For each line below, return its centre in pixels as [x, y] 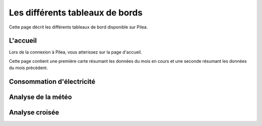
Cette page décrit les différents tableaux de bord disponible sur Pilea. [78, 27]
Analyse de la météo [41, 97]
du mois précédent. [28, 68]
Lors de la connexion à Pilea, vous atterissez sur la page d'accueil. [75, 52]
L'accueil [23, 41]
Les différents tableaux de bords [76, 13]
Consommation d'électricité [52, 82]
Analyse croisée [34, 113]
